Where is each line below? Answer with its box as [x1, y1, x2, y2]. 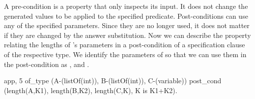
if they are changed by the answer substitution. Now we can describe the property [4, 30, 251, 40]
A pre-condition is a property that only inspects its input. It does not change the [4, 1, 248, 11]
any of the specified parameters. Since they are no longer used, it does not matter [4, 20, 250, 31]
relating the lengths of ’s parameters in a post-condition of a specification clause [4, 39, 245, 50]
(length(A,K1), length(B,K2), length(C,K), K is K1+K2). [4, 85, 177, 95]
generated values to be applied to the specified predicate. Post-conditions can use [4, 10, 248, 21]
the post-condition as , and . [4, 59, 89, 69]
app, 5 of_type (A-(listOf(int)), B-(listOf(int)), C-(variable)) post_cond [4, 75, 222, 86]
